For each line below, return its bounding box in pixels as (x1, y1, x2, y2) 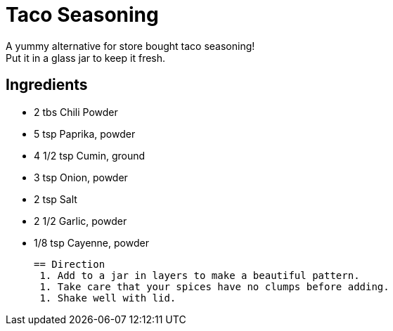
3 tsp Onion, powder (34, 171, 128, 183)
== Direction (34, 258, 105, 270)
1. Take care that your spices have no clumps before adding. (39, 280, 389, 292)
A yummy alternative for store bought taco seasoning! (6, 39, 255, 52)
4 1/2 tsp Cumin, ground (34, 149, 146, 162)
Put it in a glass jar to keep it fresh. (6, 51, 166, 64)
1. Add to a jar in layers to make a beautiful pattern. (39, 269, 360, 281)
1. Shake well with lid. (39, 292, 176, 304)
